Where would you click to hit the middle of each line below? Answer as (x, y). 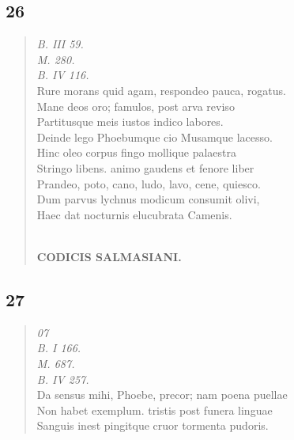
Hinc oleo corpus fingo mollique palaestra (137, 152)
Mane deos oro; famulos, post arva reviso (136, 106)
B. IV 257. (63, 379)
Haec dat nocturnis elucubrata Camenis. (134, 214)
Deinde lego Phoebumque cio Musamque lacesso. (155, 137)
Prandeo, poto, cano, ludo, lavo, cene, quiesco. (149, 183)
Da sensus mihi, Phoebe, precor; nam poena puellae (162, 394)
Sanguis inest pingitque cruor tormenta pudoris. (153, 425)
